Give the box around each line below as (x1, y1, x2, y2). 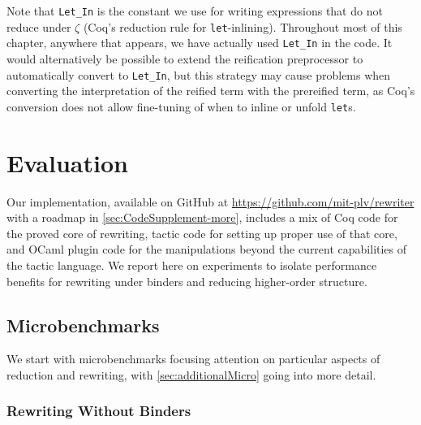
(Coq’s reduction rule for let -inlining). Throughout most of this (83, 18, 402, 35)
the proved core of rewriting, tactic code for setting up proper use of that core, (6, 224, 397, 241)
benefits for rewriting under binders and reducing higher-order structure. (6, 272, 367, 289)
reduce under (6, 18, 71, 35)
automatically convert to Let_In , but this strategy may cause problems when (6, 66, 391, 83)
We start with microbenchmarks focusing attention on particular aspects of (6, 350, 380, 367)
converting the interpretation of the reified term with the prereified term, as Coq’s (6, 82, 415, 99)
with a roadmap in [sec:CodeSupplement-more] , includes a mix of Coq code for (6, 209, 398, 226)
